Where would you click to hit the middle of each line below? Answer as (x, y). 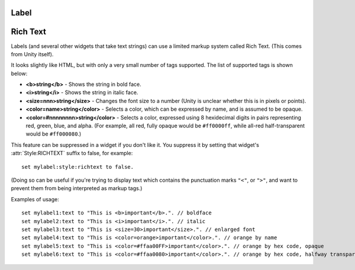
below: (19, 73)
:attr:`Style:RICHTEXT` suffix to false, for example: (72, 153)
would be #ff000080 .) (54, 134)
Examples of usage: (35, 199)
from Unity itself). (32, 54)
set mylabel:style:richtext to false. (78, 167)
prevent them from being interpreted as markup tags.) (77, 188)
